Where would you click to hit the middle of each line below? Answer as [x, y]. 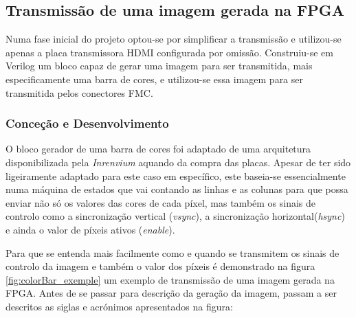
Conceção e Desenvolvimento [87, 123]
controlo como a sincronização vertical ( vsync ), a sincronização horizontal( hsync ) [175, 216]
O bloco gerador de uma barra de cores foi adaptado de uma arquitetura [158, 149]
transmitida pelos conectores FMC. [79, 92]
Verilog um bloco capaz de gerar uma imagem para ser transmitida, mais [159, 66]
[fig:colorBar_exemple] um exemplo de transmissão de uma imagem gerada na [170, 279]
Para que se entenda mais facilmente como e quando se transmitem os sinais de [173, 252]
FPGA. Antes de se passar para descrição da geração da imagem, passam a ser [171, 293]
